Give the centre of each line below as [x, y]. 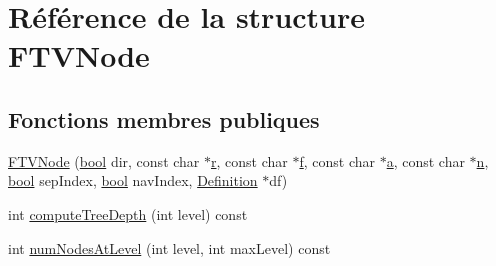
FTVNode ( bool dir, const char [104, 160]
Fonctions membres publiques [164, 118]
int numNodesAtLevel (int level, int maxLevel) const [169, 247]
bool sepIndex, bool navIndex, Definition [133, 180]
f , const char [337, 160]
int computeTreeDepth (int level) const [128, 213]
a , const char [425, 160]
